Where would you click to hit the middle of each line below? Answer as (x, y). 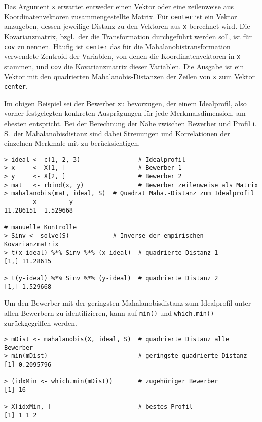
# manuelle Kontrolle (41, 228)
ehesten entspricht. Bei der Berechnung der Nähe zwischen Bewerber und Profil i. (130, 123)
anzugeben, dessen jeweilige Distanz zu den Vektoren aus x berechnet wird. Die (127, 26)
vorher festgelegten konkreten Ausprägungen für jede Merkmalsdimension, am (125, 113)
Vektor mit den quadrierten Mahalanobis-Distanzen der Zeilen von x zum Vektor (130, 76)
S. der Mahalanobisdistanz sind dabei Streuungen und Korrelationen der (117, 133)
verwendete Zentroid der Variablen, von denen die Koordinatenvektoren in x (122, 56)
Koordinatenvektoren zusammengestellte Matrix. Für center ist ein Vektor (121, 16)
